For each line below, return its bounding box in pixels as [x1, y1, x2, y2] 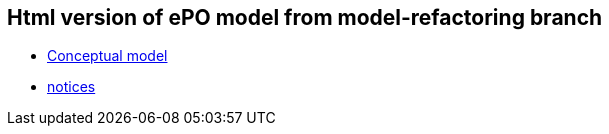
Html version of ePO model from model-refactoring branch [7, 5, 603, 30]
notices [47, 78, 96, 96]
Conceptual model [47, 47, 168, 65]
